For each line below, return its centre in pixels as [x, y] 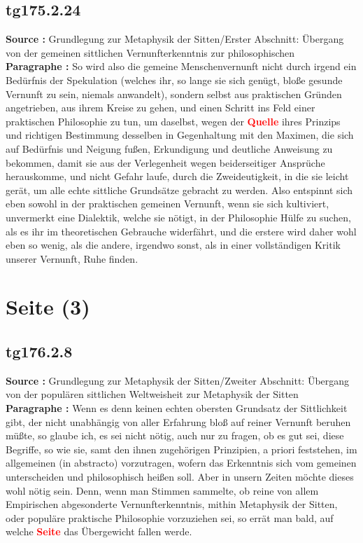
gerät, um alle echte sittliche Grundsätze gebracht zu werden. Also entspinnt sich [179, 190]
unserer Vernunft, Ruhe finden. [72, 258]
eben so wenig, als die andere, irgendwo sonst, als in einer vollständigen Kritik [173, 245]
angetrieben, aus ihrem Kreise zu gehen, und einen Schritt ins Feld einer [161, 108]
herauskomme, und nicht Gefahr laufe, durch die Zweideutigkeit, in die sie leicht [177, 176]
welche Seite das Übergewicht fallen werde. [99, 531]
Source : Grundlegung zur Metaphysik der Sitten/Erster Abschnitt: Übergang [175, 39]
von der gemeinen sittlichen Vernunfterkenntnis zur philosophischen [150, 52]
